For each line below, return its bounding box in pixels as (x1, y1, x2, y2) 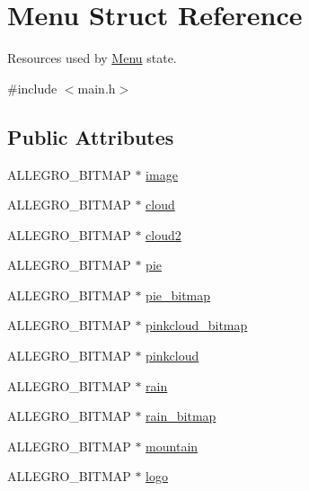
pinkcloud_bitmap (146, 316, 248, 335)
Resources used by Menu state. (7, 49, 177, 67)
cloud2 (146, 225, 181, 244)
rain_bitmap (146, 406, 216, 425)
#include (7, 78, 57, 97)
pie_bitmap (146, 285, 211, 304)
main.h (77, 78, 116, 97)
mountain (146, 436, 199, 455)
